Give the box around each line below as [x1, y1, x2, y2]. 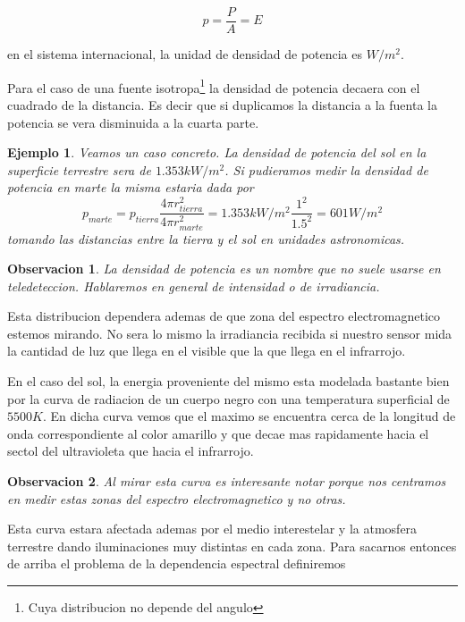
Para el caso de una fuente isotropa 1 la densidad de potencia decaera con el [7, 75, 420, 97]
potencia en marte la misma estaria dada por [7, 178, 254, 197]
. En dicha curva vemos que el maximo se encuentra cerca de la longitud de [42, 407, 456, 425]
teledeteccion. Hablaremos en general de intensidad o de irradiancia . [7, 276, 380, 295]
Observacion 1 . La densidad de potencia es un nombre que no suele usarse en [7, 259, 441, 278]
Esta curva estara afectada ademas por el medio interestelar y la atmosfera [7, 519, 418, 538]
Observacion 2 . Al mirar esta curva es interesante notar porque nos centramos [7, 472, 446, 491]
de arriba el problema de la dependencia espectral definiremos [7, 554, 346, 573]
